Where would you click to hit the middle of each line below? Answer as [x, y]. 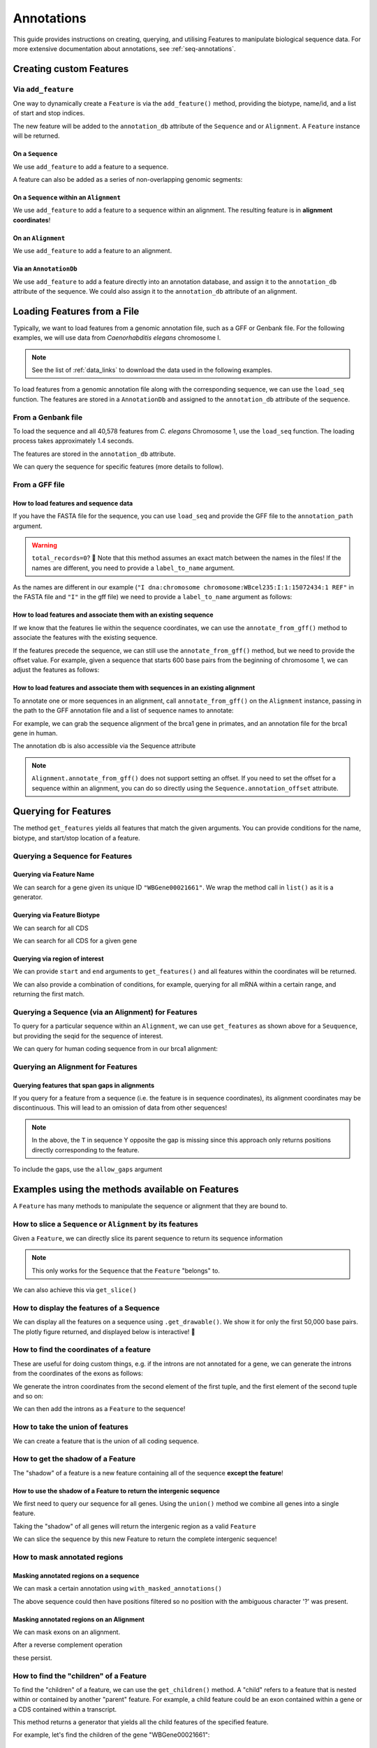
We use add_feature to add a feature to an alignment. [93, 251]
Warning [44, 545]
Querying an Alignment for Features [75, 1066]
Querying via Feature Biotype [57, 915]
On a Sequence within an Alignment [67, 198]
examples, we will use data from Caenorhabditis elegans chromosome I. [117, 338]
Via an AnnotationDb [45, 268]
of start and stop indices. [49, 113]
